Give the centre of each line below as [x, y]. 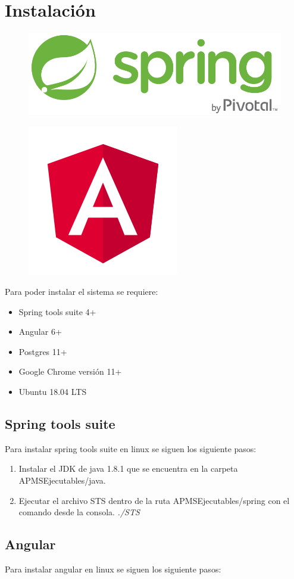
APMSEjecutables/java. [62, 480]
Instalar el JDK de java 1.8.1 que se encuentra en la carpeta [128, 469]
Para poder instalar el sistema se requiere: [82, 292]
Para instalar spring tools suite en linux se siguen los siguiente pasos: [131, 448]
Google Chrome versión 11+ [70, 371]
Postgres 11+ [43, 351]
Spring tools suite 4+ [57, 311]
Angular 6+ [40, 331]
